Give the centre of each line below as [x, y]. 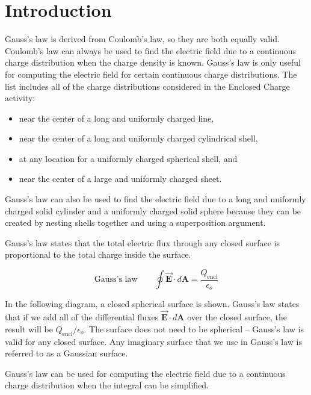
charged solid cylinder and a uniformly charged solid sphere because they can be [153, 210]
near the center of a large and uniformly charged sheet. [120, 179]
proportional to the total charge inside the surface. [98, 254]
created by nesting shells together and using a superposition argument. [135, 222]
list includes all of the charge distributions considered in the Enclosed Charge [147, 86]
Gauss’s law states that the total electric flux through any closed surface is [142, 242]
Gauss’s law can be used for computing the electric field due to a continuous [145, 373]
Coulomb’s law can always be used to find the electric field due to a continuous [151, 50]
